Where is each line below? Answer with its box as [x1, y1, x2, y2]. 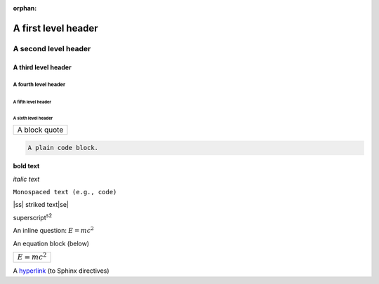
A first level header [13, 22, 98, 34]
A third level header [13, 63, 72, 72]
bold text [13, 162, 40, 170]
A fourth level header [13, 81, 66, 88]
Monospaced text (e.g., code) [13, 188, 117, 196]
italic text [13, 175, 40, 183]
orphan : [13, 4, 37, 12]
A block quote [17, 125, 64, 135]
